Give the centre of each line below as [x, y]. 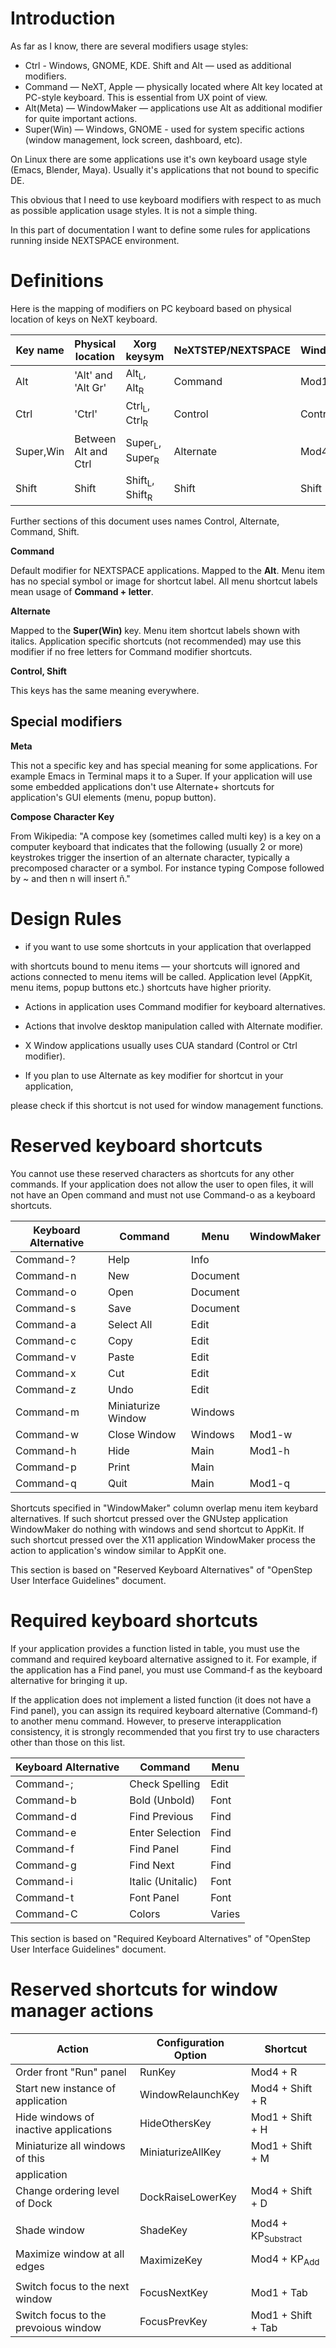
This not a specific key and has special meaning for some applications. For [164, 765]
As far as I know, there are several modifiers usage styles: [129, 46]
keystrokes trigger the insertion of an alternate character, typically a [150, 857]
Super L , [143, 444]
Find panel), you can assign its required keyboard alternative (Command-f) [164, 1710]
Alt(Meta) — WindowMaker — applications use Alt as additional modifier [173, 108]
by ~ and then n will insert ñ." [70, 878]
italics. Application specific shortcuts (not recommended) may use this [156, 641]
